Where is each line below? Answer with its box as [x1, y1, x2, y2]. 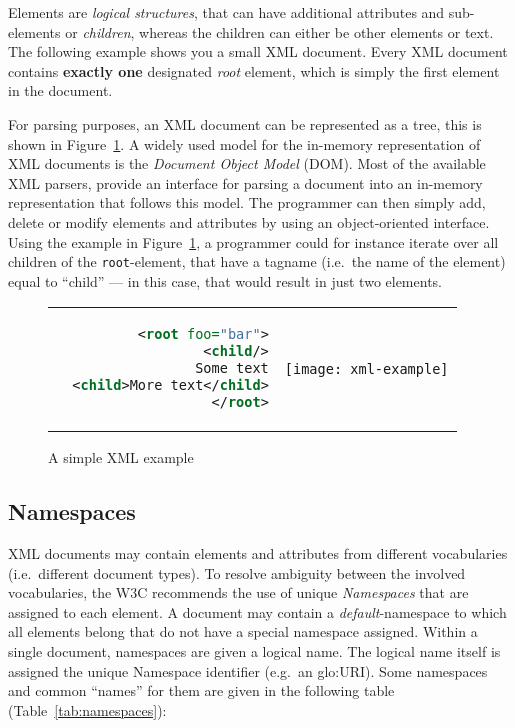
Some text [195, 360, 269, 377]
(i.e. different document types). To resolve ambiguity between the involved [8, 562, 466, 583]
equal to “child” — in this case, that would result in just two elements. [8, 270, 442, 291]
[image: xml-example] [284, 360, 449, 377]
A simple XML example [48, 447, 194, 468]
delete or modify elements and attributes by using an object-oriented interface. [8, 211, 490, 232]
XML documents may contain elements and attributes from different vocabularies [8, 543, 508, 564]
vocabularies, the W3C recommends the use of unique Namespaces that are [8, 582, 469, 603]
